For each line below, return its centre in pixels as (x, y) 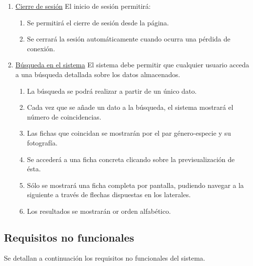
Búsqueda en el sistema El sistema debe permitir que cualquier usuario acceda (132, 65)
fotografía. (42, 142)
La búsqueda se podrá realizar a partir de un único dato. (112, 91)
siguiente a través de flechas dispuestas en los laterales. (109, 194)
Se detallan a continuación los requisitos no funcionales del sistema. (105, 257)
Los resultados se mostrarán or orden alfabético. (99, 211)
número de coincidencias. (64, 116)
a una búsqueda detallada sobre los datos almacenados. (98, 74)
